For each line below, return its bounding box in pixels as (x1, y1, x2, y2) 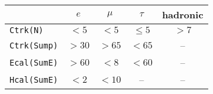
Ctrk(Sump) (9, 40, 58, 50)
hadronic (162, 8, 204, 21)
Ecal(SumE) (9, 57, 58, 67)
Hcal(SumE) (9, 74, 58, 85)
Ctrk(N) (9, 25, 44, 35)
